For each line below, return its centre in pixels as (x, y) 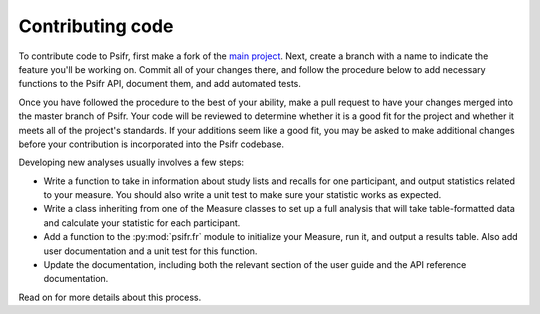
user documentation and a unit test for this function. (150, 251)
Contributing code (96, 26)
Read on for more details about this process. (110, 297)
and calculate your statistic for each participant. (142, 222)
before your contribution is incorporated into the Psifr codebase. (151, 144)
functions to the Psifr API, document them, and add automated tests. (160, 84)
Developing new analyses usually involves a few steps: (131, 162)
